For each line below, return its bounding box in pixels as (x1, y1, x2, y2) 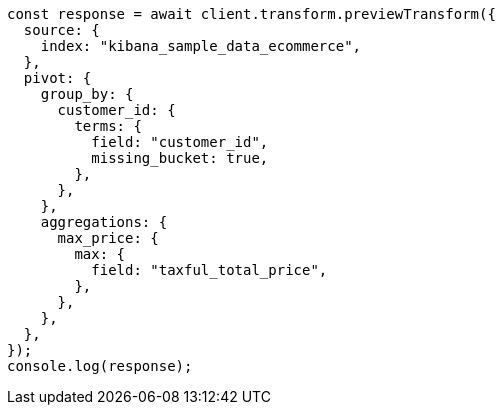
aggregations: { (40, 214, 168, 230)
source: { (23, 22, 100, 38)
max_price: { (57, 230, 159, 246)
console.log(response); (7, 358, 193, 374)
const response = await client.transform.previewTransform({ (7, 6, 496, 22)
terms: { (74, 118, 142, 134)
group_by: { (40, 86, 134, 102)
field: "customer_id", (91, 134, 269, 150)
